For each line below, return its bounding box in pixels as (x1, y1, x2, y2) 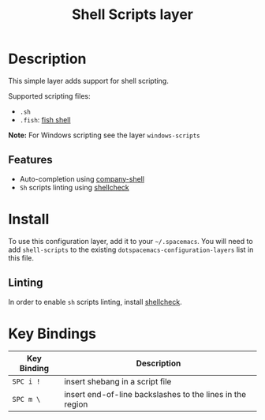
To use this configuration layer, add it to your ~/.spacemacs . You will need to (8, 236, 254, 246)
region (64, 399, 88, 410)
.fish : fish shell (19, 114, 71, 124)
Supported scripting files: (8, 91, 91, 100)
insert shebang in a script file (64, 377, 172, 388)
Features (8, 153, 53, 167)
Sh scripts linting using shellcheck (19, 182, 129, 192)
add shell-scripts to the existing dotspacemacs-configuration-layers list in (8, 245, 254, 254)
